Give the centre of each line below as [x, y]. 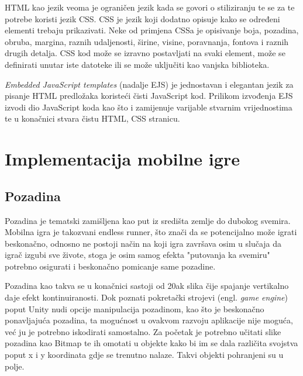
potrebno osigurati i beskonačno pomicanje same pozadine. [110, 266]
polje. [15, 366]
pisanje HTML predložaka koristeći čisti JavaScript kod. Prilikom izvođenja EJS [149, 96]
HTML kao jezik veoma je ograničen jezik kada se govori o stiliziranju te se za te [150, 7]
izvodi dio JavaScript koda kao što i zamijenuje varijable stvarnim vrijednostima [149, 107]
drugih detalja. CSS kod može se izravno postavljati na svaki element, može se [145, 53]
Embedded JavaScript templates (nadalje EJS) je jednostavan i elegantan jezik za [149, 84]
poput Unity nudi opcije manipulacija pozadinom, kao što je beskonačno [135, 308]
